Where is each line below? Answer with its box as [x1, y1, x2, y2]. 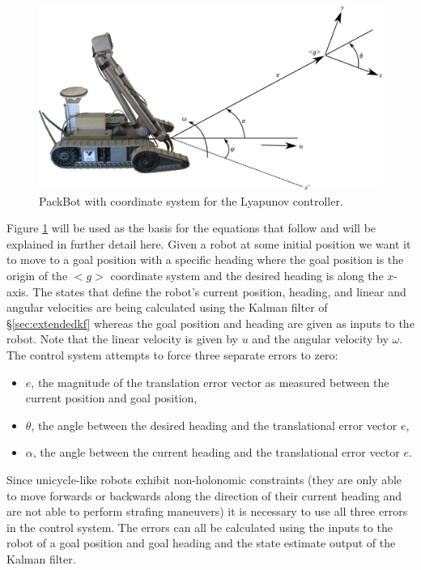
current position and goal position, [25, 389, 198, 406]
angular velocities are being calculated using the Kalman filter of [6, 299, 328, 316]
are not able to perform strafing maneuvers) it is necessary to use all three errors [6, 503, 408, 520]
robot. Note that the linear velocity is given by [6, 330, 238, 347]
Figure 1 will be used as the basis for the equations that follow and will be [6, 219, 376, 236]
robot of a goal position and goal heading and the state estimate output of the [6, 534, 396, 551]
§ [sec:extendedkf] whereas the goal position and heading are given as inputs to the [6, 314, 415, 331]
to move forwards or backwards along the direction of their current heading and [6, 487, 402, 504]
